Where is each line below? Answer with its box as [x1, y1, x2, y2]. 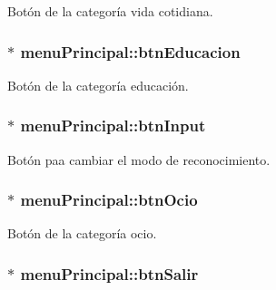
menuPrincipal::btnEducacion [20, 40, 241, 63]
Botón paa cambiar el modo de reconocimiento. [7, 150, 271, 169]
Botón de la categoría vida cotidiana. [7, 2, 213, 20]
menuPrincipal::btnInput [20, 114, 206, 137]
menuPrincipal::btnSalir [20, 262, 199, 285]
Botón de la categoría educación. [7, 75, 189, 94]
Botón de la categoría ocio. [7, 224, 157, 243]
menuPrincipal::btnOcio [20, 188, 198, 211]
